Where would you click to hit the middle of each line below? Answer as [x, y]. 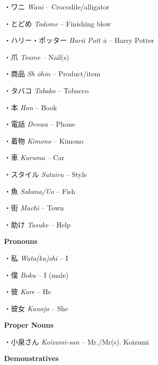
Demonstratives [31, 358]
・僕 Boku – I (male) [36, 274]
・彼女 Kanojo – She [36, 308]
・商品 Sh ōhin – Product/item [52, 74]
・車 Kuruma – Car [34, 157]
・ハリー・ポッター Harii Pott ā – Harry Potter [79, 40]
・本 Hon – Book [31, 107]
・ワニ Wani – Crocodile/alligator [57, 6]
